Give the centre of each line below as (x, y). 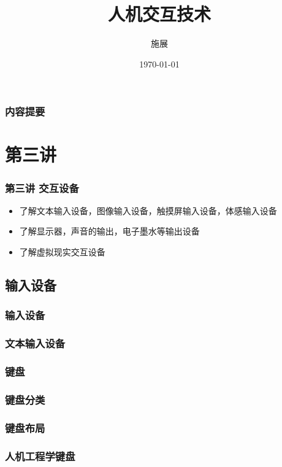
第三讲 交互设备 (42, 187)
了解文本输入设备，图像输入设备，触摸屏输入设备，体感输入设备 (148, 210)
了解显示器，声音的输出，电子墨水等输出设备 (109, 231)
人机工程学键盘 (40, 456)
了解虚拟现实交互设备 (62, 252)
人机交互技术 (159, 14)
